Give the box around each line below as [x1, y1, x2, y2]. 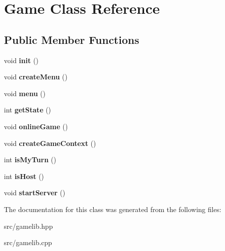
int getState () [4, 105, 51, 115]
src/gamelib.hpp [4, 220, 53, 231]
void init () [4, 55, 39, 65]
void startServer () [4, 187, 66, 198]
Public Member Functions [4, 32, 139, 47]
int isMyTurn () [4, 154, 56, 165]
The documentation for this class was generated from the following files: [4, 204, 222, 214]
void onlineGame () [4, 121, 68, 131]
